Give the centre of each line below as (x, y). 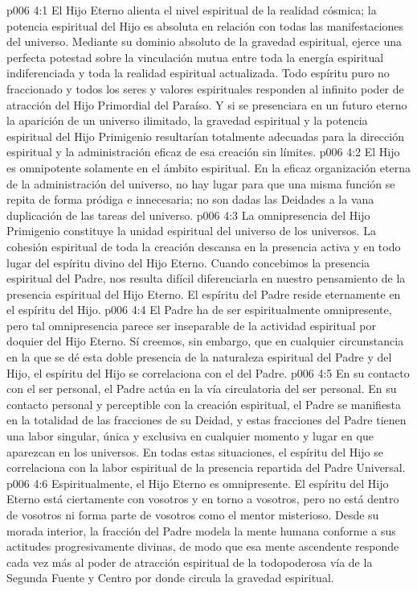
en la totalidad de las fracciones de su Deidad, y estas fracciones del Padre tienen (206, 420)
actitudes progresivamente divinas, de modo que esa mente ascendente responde (203, 546)
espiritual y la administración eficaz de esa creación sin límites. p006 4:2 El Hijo (203, 152)
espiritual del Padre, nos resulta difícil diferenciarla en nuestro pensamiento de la (206, 278)
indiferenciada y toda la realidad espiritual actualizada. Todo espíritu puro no (198, 73)
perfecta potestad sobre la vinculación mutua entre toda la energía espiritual (195, 57)
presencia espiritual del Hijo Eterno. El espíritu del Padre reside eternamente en (204, 293)
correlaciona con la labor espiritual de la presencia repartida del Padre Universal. (206, 467)
